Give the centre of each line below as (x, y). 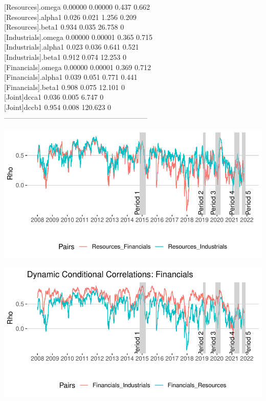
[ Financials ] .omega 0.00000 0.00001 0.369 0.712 (77, 67)
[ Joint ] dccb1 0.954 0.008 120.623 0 (58, 107)
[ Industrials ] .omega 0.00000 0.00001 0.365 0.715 (78, 37)
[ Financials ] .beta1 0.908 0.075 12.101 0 (64, 87)
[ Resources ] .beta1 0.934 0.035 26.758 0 (64, 27)
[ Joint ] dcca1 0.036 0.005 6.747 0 (54, 97)
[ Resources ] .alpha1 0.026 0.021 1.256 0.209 (70, 17)
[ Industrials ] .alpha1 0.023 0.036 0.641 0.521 (72, 47)
